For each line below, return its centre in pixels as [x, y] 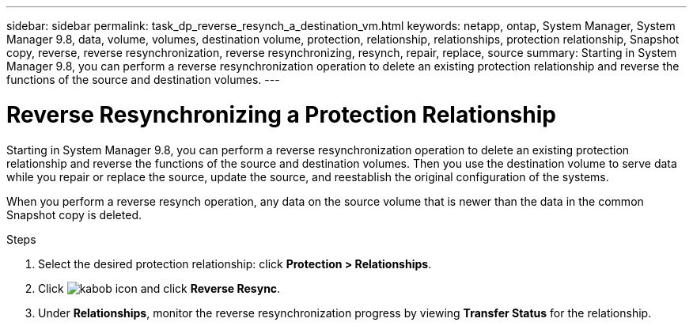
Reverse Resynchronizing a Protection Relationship [281, 114]
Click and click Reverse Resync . [159, 288]
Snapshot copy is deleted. [74, 214]
